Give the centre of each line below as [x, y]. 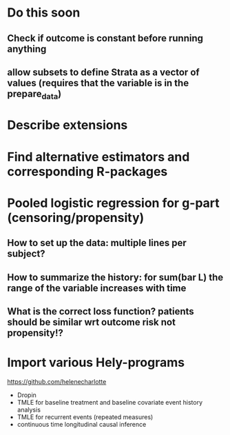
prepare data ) [34, 94]
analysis [29, 409]
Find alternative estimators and [98, 157]
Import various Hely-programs [96, 363]
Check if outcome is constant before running [105, 38]
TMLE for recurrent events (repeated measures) [85, 417]
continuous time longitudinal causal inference [82, 424]
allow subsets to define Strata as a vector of [103, 72]
